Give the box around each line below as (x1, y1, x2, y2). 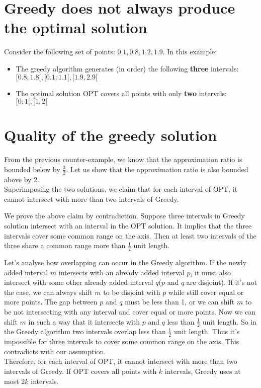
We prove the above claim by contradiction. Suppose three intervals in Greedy (4, 210, 245, 221)
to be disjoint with (103, 286, 160, 297)
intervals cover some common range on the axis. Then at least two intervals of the (4, 230, 256, 241)
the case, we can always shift (4, 286, 93, 297)
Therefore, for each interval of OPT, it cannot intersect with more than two (4, 356, 237, 366)
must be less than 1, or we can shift (125, 296, 235, 307)
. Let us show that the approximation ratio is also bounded (66, 164, 248, 174)
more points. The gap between (4, 296, 98, 307)
